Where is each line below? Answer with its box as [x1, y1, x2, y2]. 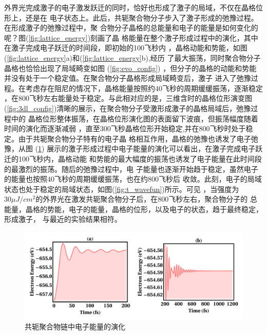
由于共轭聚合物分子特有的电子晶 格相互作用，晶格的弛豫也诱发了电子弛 [18, 133, 258, 144]
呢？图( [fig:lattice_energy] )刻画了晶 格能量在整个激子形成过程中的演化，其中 [4, 32, 258, 43]
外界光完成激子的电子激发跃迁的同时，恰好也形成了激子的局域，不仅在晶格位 [4, 2, 263, 12]
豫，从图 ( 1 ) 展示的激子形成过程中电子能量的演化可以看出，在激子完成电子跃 [4, 143, 263, 154]
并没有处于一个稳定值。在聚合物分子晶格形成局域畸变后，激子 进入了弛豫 [4, 73, 251, 83]
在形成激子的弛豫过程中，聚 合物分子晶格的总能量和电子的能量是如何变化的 [4, 22, 258, 33]
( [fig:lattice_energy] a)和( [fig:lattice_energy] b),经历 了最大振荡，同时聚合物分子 [4, 52, 261, 63]
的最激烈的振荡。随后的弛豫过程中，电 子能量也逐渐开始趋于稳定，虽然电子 [4, 163, 258, 174]
